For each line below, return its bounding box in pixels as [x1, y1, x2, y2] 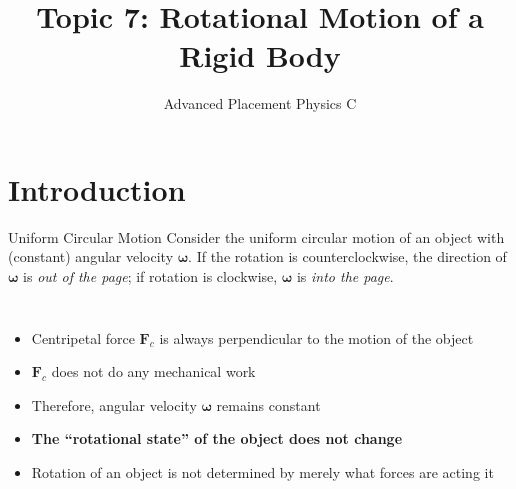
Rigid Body [179, 35, 341, 76]
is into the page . [296, 266, 394, 287]
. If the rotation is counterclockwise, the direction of [188, 246, 507, 267]
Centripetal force [31, 327, 135, 348]
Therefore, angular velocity [31, 394, 197, 415]
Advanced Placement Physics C [163, 93, 357, 114]
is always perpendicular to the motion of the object [159, 327, 474, 348]
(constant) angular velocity [8, 246, 174, 267]
